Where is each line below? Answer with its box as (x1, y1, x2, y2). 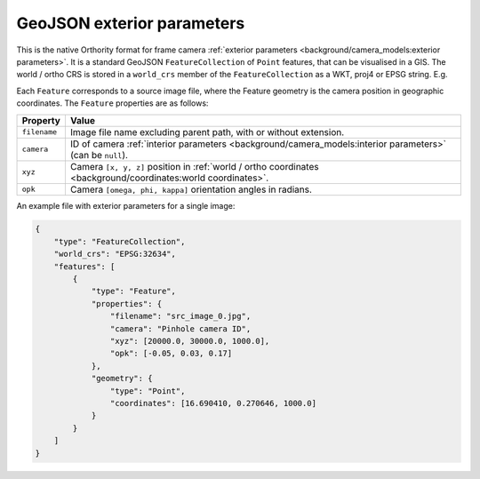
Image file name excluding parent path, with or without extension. (69, 125, 345, 138)
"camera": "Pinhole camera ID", (109, 323, 252, 333)
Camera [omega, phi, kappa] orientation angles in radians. (69, 183, 313, 196)
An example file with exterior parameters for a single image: (16, 200, 236, 211)
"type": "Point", (109, 386, 186, 395)
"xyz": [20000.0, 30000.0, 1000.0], (109, 336, 270, 346)
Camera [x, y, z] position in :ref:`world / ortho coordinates (69, 160, 319, 172)
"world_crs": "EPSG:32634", (53, 249, 177, 259)
